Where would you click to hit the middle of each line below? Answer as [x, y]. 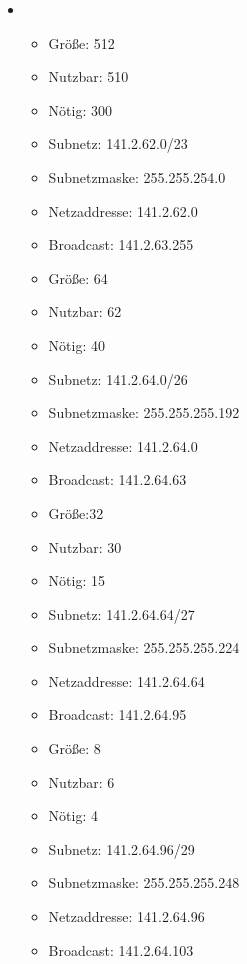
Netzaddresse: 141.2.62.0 [123, 210]
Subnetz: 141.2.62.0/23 [118, 143]
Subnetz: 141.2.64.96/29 [121, 848]
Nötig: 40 [76, 344]
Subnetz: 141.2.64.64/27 [121, 613]
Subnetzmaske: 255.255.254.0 [137, 176]
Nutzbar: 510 [88, 76]
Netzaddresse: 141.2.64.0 [123, 445]
